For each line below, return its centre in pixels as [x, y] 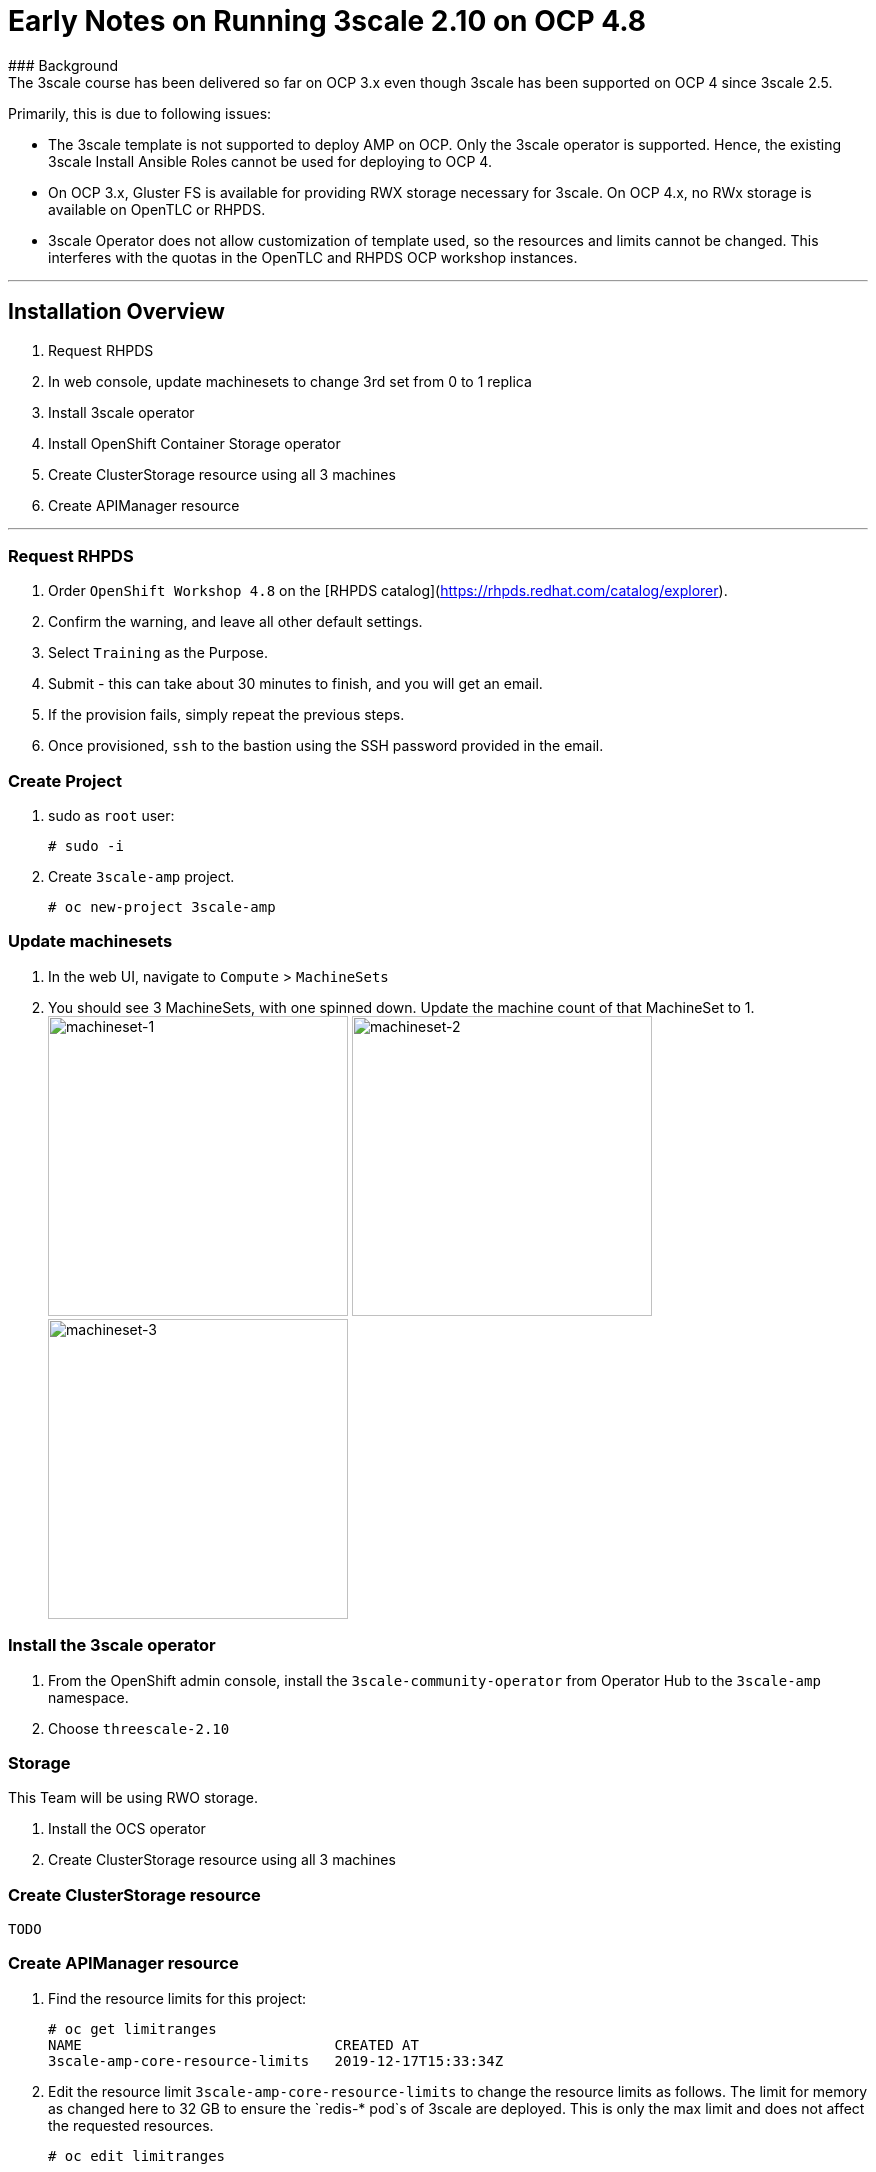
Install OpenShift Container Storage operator [194, 443]
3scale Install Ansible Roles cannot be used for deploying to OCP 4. [270, 161]
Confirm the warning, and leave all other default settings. [235, 622]
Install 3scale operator [121, 412]
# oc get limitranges [132, 2028]
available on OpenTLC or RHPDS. [157, 209]
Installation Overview [116, 312]
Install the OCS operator [127, 1829]
